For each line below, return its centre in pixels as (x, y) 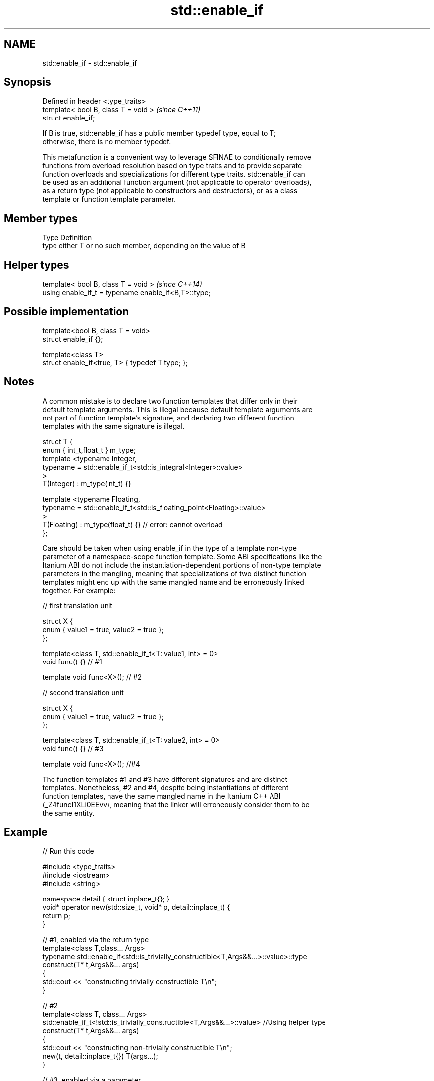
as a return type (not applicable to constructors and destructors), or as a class (170, 191)
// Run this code (68, 851)
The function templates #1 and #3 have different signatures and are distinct (165, 779)
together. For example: (79, 590)
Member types (41, 218)
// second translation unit (83, 692)
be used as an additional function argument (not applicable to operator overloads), (177, 182)
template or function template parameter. (109, 199)
